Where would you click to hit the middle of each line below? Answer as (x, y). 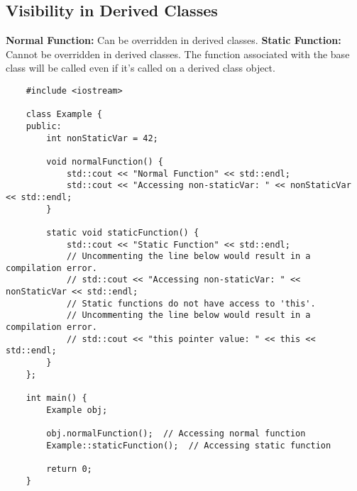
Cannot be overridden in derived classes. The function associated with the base (178, 54)
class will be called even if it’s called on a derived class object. (141, 68)
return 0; (69, 469)
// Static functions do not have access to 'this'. (191, 303)
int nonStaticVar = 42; (102, 138)
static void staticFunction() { (123, 232)
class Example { (64, 115)
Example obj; (77, 410)
